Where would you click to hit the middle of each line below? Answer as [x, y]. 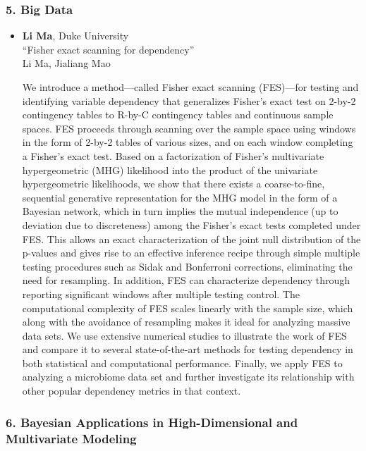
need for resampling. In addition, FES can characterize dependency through [186, 280]
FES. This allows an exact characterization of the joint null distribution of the [191, 239]
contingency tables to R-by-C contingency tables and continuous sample [178, 115]
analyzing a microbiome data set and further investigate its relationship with [188, 377]
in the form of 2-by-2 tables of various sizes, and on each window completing [188, 142]
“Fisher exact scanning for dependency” [108, 49]
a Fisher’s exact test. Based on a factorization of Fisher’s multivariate [173, 155]
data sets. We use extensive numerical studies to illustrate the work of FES [184, 335]
